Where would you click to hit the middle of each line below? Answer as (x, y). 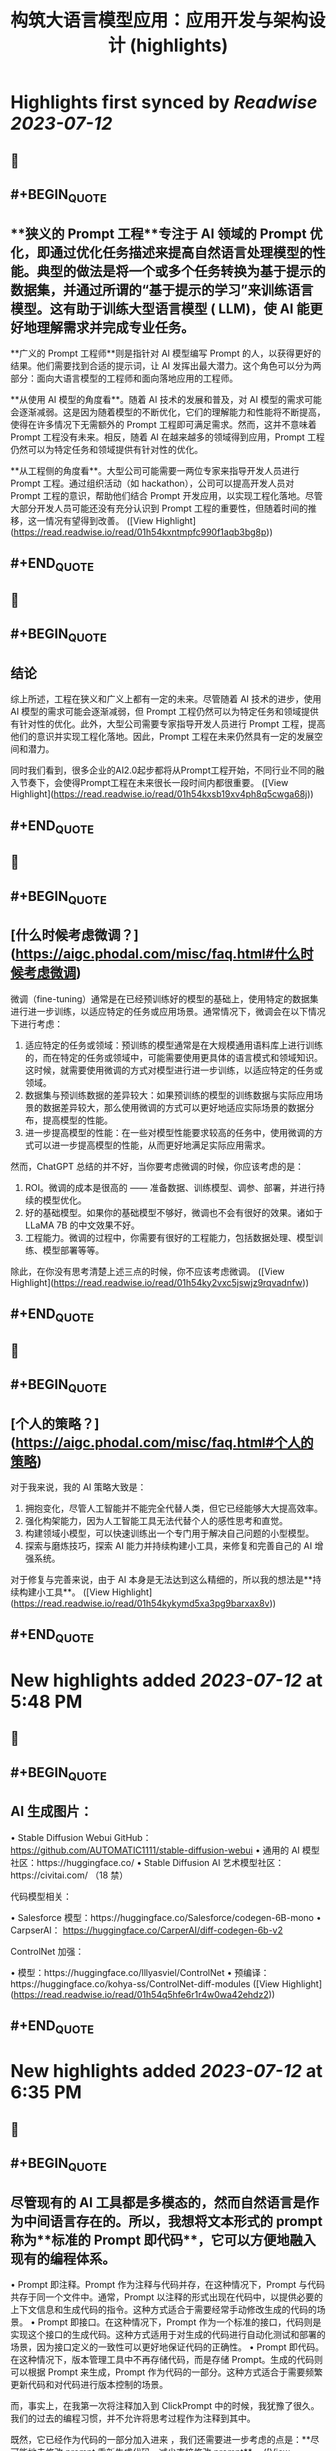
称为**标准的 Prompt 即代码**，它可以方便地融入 (163, 2239)
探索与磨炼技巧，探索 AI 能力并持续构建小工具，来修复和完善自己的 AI (168, 1546)
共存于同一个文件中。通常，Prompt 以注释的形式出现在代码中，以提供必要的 (166, 2297)
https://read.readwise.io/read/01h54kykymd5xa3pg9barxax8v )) (145, 1603)
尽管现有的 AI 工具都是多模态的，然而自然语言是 (158, 2202)
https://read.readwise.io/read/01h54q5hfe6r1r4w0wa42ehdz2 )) (144, 1994)
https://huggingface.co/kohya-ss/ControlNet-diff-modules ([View (145, 1983)
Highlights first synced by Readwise (164, 102)
